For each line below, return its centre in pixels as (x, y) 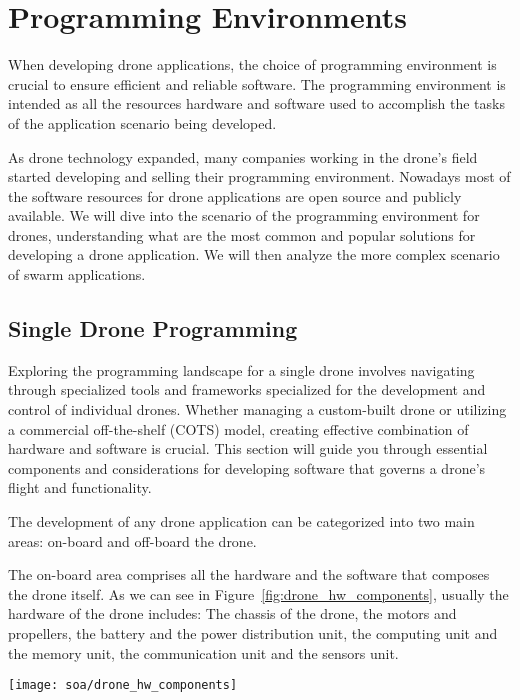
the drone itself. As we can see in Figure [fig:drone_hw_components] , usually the (258, 593)
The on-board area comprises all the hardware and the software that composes (249, 574)
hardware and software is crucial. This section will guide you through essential (248, 448)
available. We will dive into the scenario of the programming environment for (244, 215)
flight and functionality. (80, 487)
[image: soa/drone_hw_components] (123, 685)
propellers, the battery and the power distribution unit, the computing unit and (253, 632)
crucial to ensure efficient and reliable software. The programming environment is (257, 83)
